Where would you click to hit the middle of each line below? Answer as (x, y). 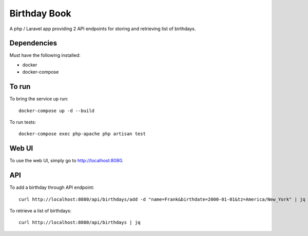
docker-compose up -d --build (57, 111)
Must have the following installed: (45, 55)
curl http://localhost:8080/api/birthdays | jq (80, 222)
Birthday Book (40, 13)
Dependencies (33, 43)
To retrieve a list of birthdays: (41, 210)
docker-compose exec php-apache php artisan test (82, 134)
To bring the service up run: (39, 99)
